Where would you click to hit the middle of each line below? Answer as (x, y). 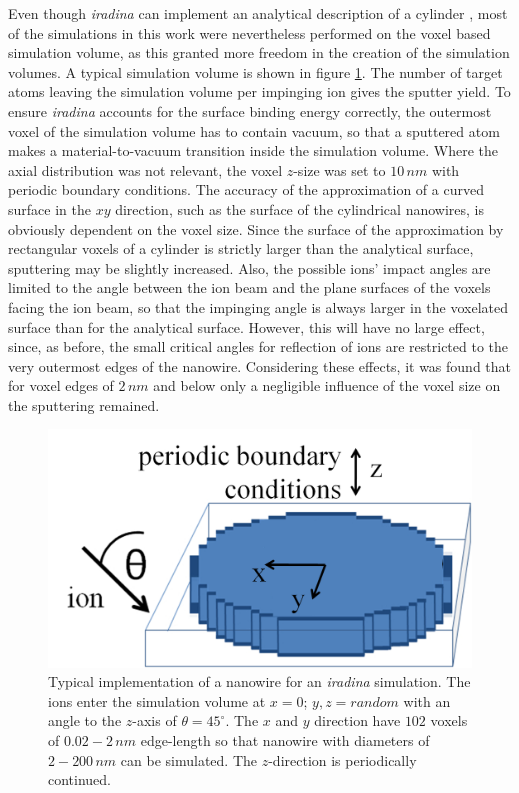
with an (427, 700)
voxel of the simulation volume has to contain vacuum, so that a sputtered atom (254, 130)
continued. (80, 779)
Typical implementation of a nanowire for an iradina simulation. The (259, 681)
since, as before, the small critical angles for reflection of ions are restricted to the (258, 346)
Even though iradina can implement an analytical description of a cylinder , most (258, 13)
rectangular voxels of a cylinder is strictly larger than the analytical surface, (241, 248)
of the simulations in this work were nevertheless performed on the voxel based (249, 32)
